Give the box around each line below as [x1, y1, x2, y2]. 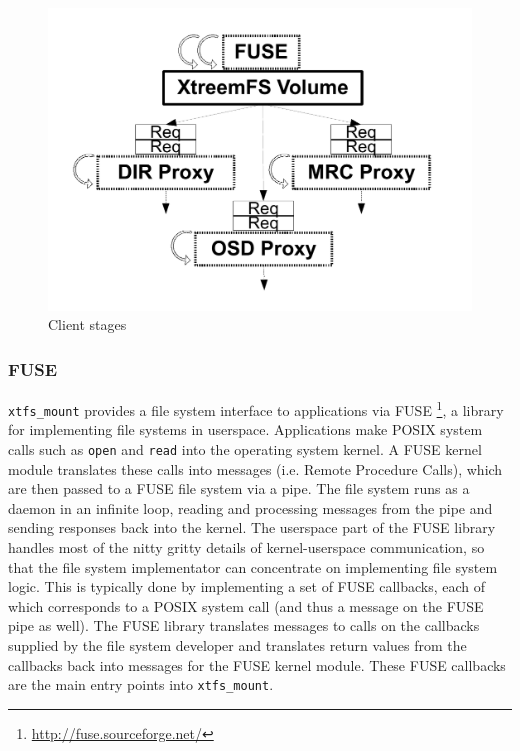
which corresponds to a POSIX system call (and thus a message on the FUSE [8, 595, 484, 616]
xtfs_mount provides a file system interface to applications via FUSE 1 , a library [8, 397, 504, 420]
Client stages [48, 314, 127, 335]
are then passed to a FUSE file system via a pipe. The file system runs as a [8, 478, 470, 499]
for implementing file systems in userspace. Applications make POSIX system [8, 419, 483, 440]
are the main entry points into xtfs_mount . [8, 674, 274, 695]
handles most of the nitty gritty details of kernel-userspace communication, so [8, 537, 485, 558]
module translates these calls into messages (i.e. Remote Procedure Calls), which [8, 458, 503, 479]
